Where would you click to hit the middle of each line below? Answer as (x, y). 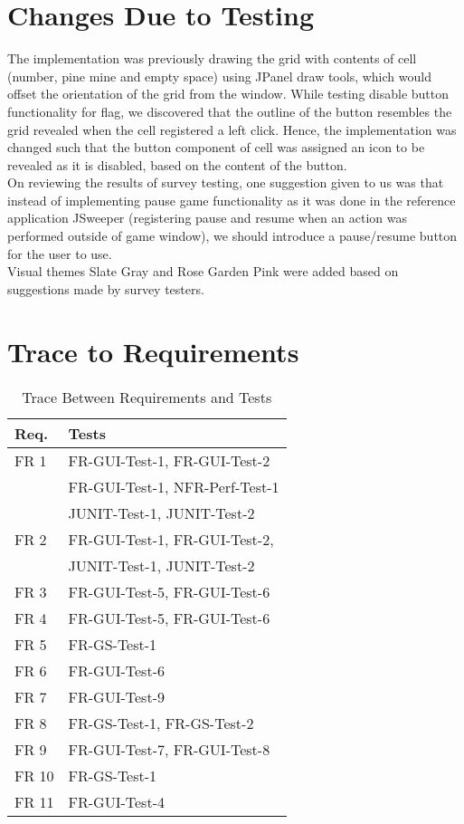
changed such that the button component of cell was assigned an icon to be (216, 147)
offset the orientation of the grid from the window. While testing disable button (228, 94)
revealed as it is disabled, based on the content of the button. (177, 164)
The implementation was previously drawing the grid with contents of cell (212, 58)
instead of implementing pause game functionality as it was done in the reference (232, 200)
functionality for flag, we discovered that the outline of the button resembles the (230, 111)
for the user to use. (60, 253)
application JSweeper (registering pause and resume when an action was (208, 218)
